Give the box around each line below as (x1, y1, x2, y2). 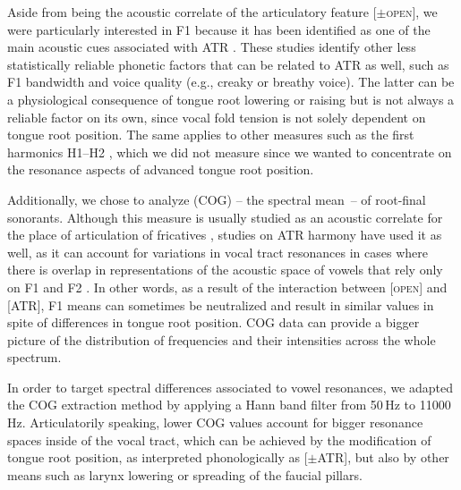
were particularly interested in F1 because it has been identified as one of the (7, 20, 431, 38)
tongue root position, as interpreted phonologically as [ (7, 448, 308, 467)
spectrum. (7, 348, 62, 367)
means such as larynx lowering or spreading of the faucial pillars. (7, 465, 363, 484)
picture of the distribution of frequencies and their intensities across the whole (7, 330, 436, 349)
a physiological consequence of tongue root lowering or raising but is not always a (7, 89, 455, 108)
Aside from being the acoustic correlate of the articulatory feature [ (7, 3, 377, 21)
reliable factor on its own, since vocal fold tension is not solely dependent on (7, 107, 426, 126)
